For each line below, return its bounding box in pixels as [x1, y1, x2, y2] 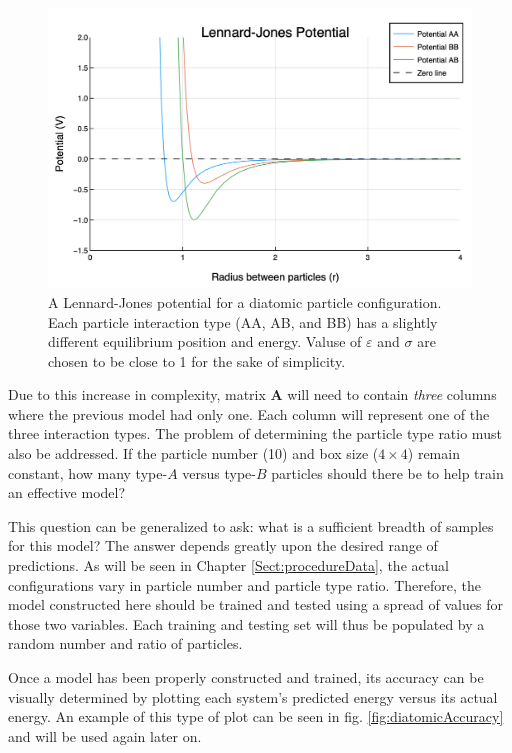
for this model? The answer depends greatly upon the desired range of [8, 535, 438, 556]
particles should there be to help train [271, 462, 504, 483]
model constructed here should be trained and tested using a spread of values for [8, 594, 503, 615]
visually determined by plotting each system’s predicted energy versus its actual [8, 686, 498, 707]
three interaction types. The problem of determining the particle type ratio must [8, 423, 502, 444]
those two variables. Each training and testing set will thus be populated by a [8, 613, 485, 634]
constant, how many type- [8, 462, 168, 483]
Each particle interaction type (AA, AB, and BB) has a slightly [48, 311, 438, 332]
